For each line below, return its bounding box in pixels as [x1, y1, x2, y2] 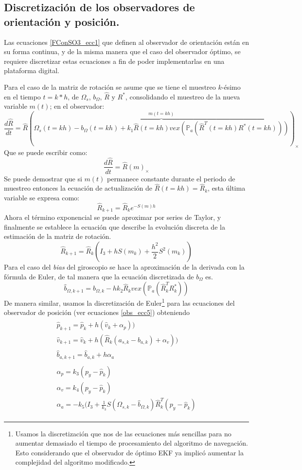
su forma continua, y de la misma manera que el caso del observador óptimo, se [4, 46, 241, 57]
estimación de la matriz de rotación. [4, 231, 111, 241]
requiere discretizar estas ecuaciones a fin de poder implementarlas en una [4, 56, 225, 66]
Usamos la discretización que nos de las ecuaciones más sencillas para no [15, 428, 231, 438]
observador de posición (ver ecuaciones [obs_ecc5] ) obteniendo [4, 307, 190, 317]
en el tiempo [4, 91, 41, 101]
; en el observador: [50, 101, 105, 111]
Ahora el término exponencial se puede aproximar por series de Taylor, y [4, 212, 221, 222]
